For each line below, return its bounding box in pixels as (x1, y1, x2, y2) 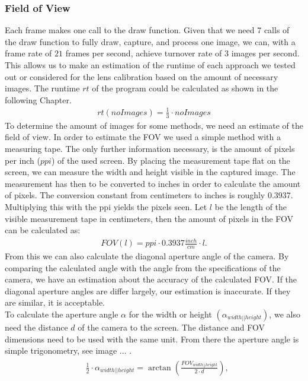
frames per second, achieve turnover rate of (65, 47, 222, 59)
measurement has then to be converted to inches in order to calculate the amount (5, 177, 301, 189)
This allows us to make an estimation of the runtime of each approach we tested (5, 59, 296, 71)
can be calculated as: (5, 224, 81, 236)
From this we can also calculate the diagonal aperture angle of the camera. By (5, 250, 289, 262)
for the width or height (129, 308, 212, 320)
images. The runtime (5, 82, 80, 94)
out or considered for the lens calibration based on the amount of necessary (5, 70, 278, 82)
